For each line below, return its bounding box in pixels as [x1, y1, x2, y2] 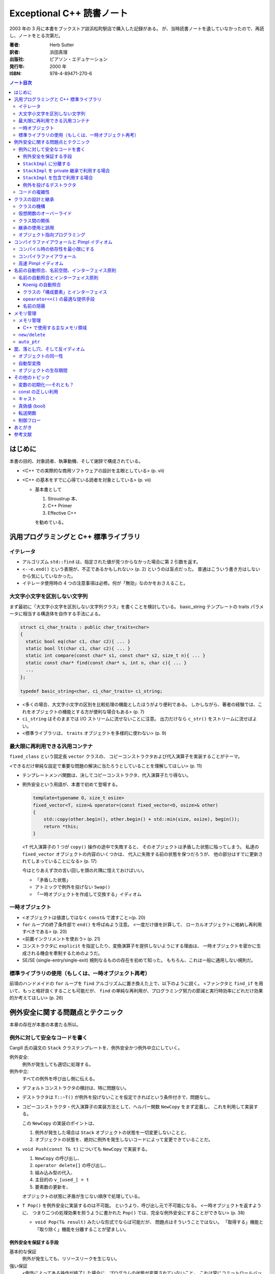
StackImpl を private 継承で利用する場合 [23, 167, 111, 173]
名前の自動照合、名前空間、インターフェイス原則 [14, 268, 117, 274]
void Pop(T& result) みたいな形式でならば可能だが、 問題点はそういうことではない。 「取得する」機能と [35, 1219, 264, 1225]
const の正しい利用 [18, 389, 59, 395]
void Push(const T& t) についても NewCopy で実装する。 [22, 1146, 150, 1152]
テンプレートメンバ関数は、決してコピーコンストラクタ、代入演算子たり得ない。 [22, 772, 191, 778]
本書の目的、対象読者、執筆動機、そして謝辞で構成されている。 [9, 458, 144, 464]
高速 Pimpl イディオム [18, 260, 64, 267]
